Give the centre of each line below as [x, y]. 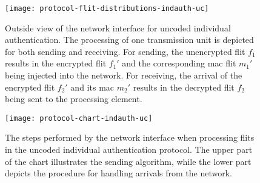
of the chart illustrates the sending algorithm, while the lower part [128, 161]
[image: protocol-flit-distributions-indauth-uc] [107, 8]
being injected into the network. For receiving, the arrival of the [124, 75]
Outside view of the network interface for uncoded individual [118, 27]
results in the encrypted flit [56, 63]
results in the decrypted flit [184, 87]
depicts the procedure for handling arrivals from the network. [118, 173]
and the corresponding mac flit [179, 63]
